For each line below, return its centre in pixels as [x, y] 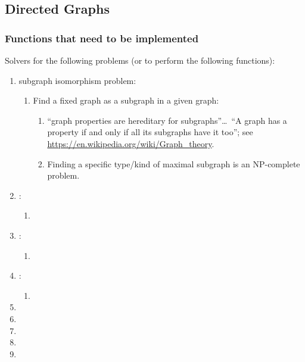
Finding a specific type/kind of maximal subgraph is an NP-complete [174, 163]
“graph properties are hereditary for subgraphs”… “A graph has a [167, 120]
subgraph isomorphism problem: [77, 80]
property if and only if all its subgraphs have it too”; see [150, 132]
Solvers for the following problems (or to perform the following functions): [140, 60]
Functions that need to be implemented [102, 38]
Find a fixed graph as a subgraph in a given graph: [126, 100]
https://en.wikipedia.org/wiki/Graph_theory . [131, 143]
